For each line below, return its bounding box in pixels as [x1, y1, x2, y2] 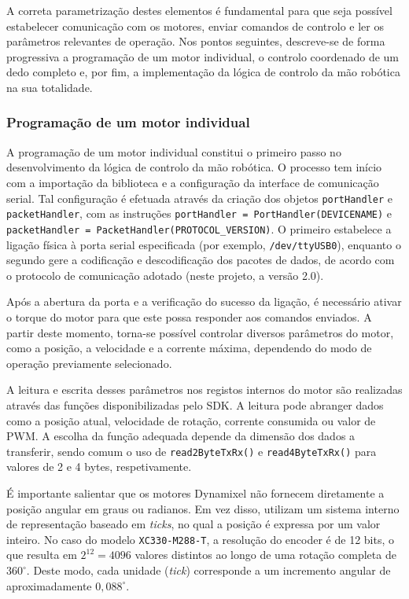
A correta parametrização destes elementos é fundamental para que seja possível [6, 2, 392, 18]
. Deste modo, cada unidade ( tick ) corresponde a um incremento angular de [26, 562, 391, 578]
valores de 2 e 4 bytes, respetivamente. [6, 458, 192, 475]
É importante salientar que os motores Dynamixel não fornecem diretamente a [6, 484, 385, 501]
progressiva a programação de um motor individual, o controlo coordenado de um [6, 48, 399, 64]
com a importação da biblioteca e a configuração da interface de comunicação [6, 174, 379, 190]
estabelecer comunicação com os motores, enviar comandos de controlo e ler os [6, 17, 384, 34]
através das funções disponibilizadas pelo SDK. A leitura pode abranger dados [6, 396, 384, 413]
